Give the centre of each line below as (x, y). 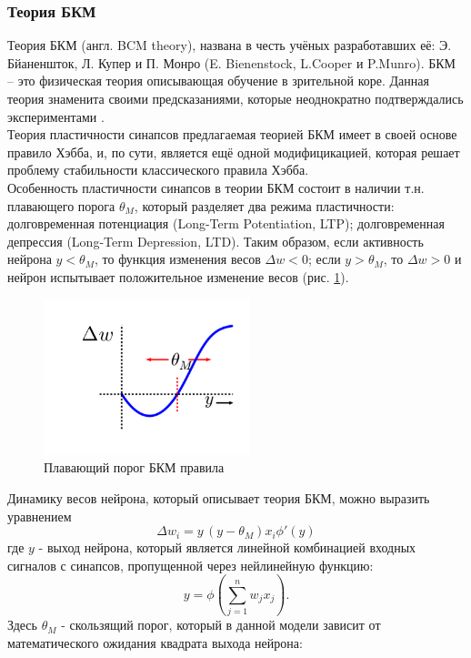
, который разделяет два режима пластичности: (264, 205)
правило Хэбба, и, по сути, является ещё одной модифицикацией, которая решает (234, 152)
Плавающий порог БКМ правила (134, 467)
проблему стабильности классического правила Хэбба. (158, 170)
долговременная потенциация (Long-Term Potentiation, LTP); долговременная (226, 223)
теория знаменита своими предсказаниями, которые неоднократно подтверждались (235, 98)
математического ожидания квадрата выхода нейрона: (155, 642)
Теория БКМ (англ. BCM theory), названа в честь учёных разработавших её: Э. (230, 45)
